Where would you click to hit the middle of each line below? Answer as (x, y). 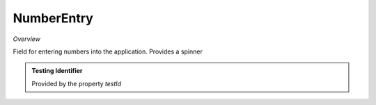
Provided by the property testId (77, 83)
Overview (27, 39)
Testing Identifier (57, 71)
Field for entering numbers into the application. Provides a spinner (108, 51)
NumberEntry (53, 18)
